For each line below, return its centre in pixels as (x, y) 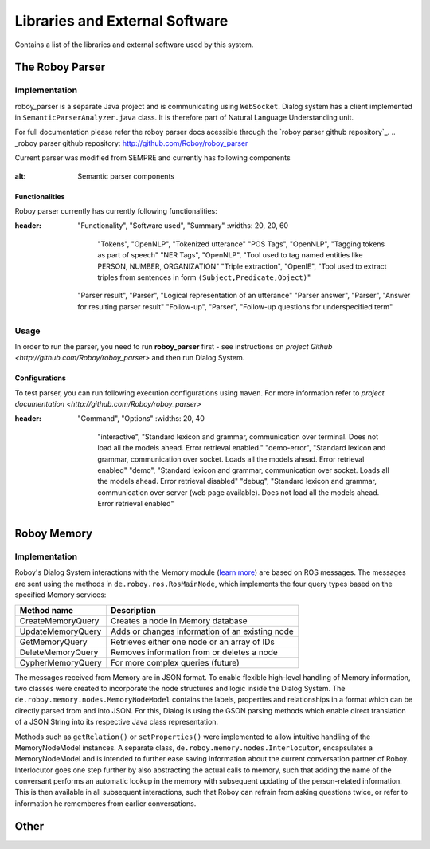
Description (133, 610)
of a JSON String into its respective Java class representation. (117, 722)
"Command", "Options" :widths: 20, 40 (141, 419)
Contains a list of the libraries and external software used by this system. (134, 45)
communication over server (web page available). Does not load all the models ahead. (238, 492)
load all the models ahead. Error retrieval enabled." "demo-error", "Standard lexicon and (242, 448)
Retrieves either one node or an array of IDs (192, 642)
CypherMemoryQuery (61, 662)
